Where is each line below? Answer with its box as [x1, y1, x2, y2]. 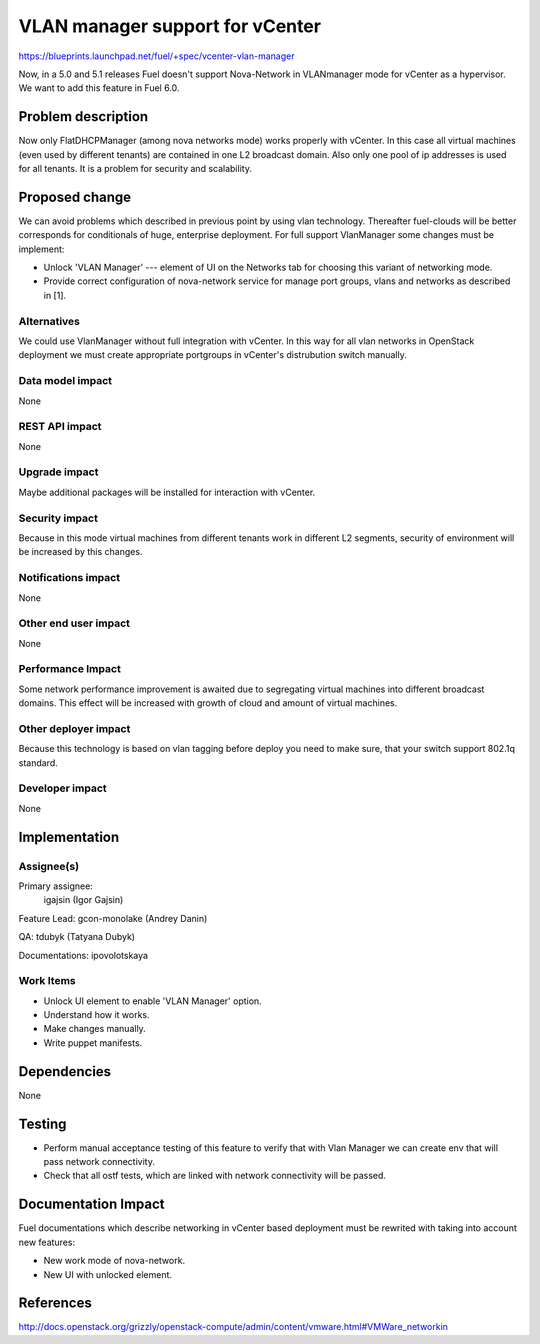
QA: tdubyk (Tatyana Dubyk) [18, 931, 135, 943]
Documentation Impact [18, 1196, 165, 1213]
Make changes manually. [43, 1023, 147, 1035]
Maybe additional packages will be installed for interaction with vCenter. [18, 486, 316, 498]
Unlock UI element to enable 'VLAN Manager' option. [43, 995, 262, 1007]
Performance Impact [18, 662, 122, 676]
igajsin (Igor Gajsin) [43, 894, 124, 906]
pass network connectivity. [43, 1156, 155, 1168]
